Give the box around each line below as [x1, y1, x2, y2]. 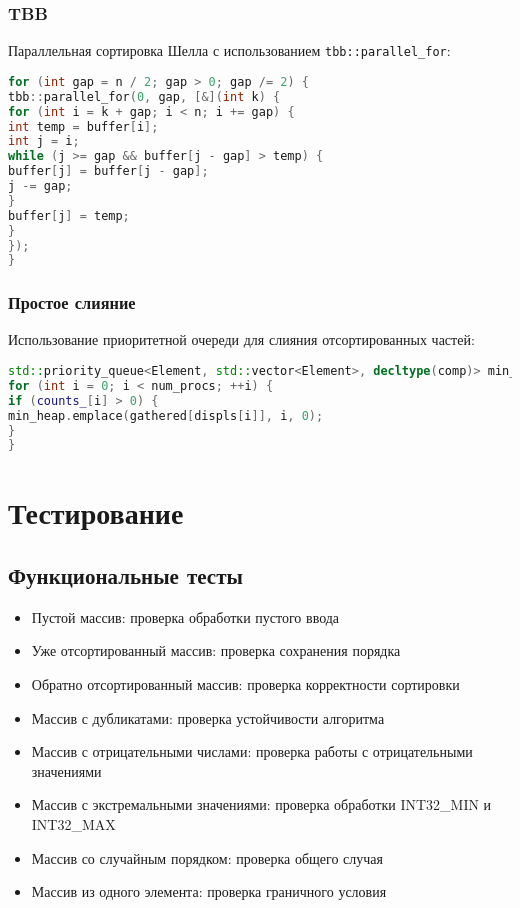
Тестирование [8, 491, 184, 532]
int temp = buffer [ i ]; [8, 119, 159, 134]
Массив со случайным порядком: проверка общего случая [31, 847, 383, 868]
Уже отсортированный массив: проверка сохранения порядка [31, 640, 401, 661]
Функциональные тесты [8, 560, 243, 591]
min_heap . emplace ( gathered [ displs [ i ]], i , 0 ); [8, 408, 324, 423]
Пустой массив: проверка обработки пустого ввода [31, 606, 340, 627]
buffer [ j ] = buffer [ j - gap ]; [8, 164, 209, 179]
